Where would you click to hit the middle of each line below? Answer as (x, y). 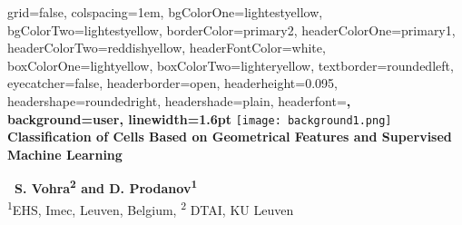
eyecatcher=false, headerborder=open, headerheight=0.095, (172, 83)
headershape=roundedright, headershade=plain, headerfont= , (179, 100)
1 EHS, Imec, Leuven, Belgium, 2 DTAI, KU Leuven (151, 208)
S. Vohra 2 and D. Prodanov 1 (106, 187)
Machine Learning (65, 154)
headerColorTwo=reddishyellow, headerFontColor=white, (167, 48)
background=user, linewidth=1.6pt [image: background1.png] (200, 118)
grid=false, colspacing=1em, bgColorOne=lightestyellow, (165, 12)
